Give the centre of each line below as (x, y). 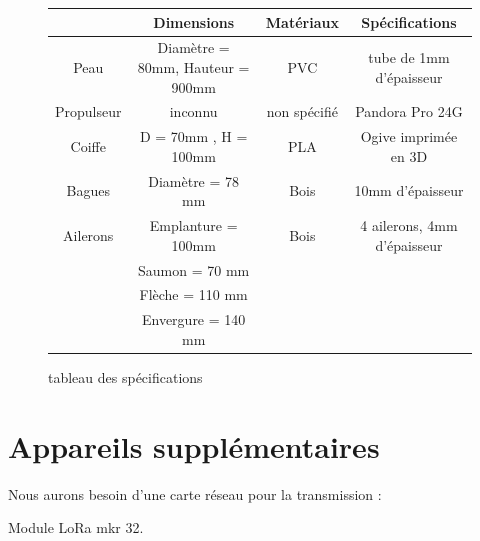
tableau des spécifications (125, 376)
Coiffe (88, 146)
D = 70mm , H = (193, 136)
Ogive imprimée (409, 136)
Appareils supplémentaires (194, 445)
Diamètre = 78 (194, 180)
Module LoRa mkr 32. (76, 527)
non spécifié (302, 111)
